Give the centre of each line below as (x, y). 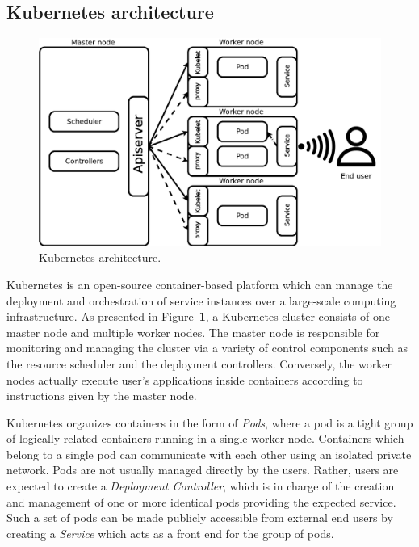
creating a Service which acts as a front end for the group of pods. (170, 533)
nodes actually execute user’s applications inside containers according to (185, 379)
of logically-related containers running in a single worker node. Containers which (205, 438)
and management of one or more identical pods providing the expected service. (201, 501)
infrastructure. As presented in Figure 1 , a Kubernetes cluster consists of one (199, 316)
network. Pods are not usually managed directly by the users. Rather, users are (203, 470)
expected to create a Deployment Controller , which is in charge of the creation (201, 486)
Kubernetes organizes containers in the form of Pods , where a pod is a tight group (210, 422)
